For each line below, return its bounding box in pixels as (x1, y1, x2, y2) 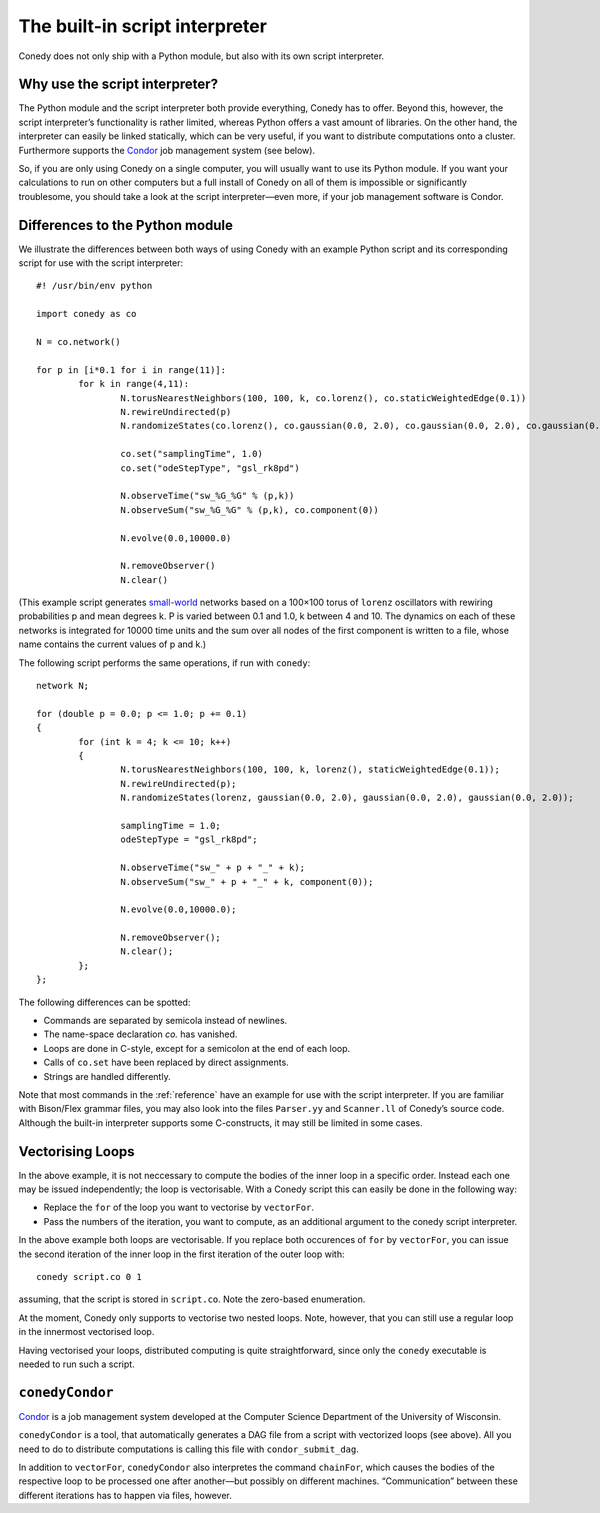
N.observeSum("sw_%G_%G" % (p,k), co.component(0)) (120, 504, 379, 515)
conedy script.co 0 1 (36, 1271, 142, 1282)
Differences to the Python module (18, 216, 234, 234)
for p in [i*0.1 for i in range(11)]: (36, 364, 227, 375)
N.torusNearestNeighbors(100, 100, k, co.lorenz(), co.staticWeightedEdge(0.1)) (120, 392, 527, 404)
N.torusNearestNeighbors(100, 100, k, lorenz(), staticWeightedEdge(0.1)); (120, 764, 500, 775)
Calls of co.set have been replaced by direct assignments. (43, 1056, 289, 1069)
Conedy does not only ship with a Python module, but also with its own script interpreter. (18, 50, 385, 62)
